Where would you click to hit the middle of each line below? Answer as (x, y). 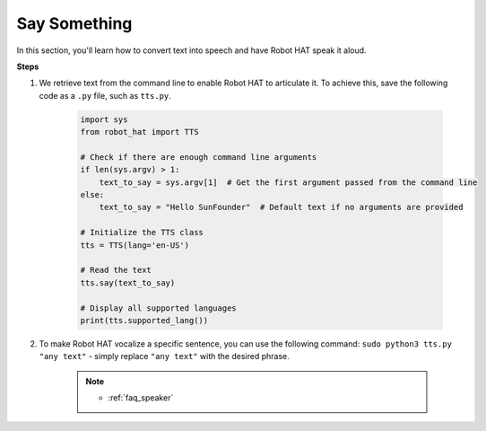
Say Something (74, 23)
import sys (104, 119)
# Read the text (116, 270)
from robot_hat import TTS (139, 132)
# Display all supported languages (158, 308)
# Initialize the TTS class (142, 233)
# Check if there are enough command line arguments (199, 157)
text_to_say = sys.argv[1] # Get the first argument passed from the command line (288, 182)
